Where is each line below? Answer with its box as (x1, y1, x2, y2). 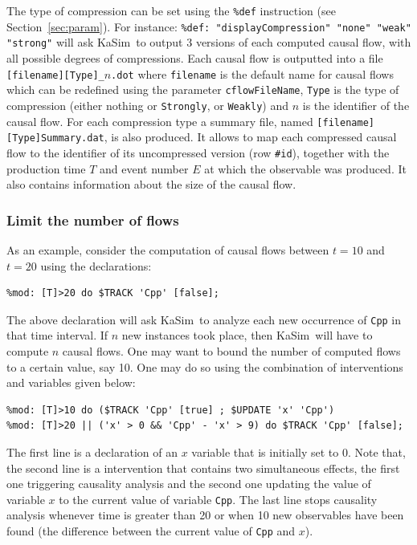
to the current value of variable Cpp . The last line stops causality (59, 490, 378, 507)
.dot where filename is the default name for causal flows (111, 65, 394, 82)
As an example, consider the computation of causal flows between (6, 241, 329, 258)
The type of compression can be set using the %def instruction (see (6, 2, 336, 18)
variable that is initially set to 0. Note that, (191, 443, 406, 460)
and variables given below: (6, 374, 136, 391)
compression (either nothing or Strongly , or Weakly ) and (6, 96, 289, 113)
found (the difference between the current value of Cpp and (6, 522, 296, 539)
